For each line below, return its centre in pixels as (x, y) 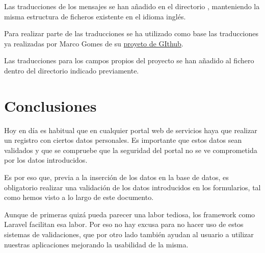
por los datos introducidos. (46, 160)
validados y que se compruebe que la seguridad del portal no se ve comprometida (131, 150)
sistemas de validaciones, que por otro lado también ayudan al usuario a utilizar (129, 234)
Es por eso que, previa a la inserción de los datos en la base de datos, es (116, 177)
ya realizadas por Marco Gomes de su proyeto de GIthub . (94, 43)
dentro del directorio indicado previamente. (72, 70)
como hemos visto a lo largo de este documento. (79, 197)
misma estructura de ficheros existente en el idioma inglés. (95, 16)
